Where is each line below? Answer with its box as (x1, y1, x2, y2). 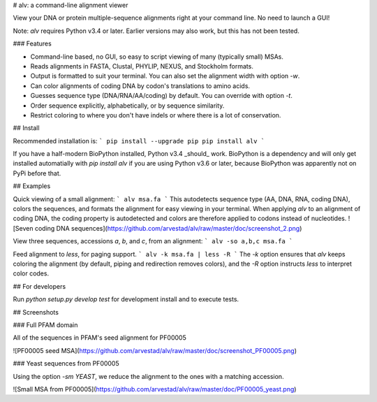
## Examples (13, 182, 51, 190)
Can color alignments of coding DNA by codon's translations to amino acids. (30, 81, 251, 90)
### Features (13, 39, 52, 48)
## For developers (13, 282, 66, 290)
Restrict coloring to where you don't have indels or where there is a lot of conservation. (30, 110, 281, 119)
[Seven (13, 224, 34, 232)
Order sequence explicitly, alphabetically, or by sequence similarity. (30, 101, 225, 110)
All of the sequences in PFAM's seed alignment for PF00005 (13, 333, 186, 342)
